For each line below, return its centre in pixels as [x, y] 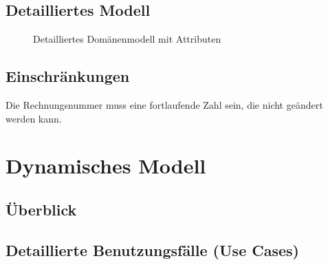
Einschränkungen [68, 76]
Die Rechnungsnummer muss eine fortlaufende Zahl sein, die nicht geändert [164, 105]
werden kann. [34, 118]
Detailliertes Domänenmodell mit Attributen [127, 39]
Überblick [41, 209]
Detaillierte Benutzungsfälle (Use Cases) [152, 250]
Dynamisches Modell [106, 166]
